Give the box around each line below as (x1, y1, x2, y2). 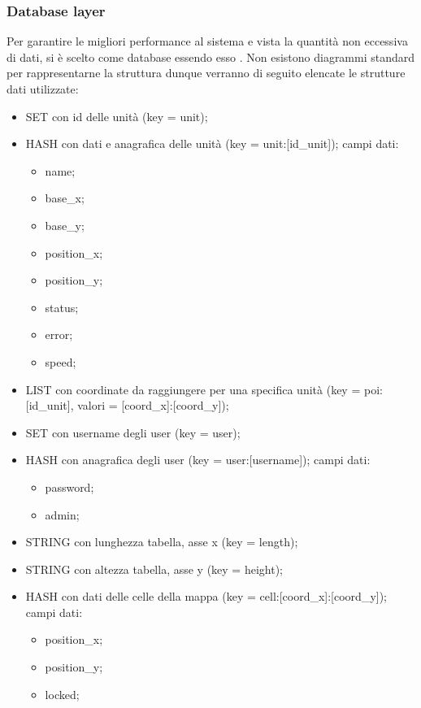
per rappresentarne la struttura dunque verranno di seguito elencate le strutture (7, 64, 406, 81)
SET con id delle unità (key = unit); (25, 107, 208, 124)
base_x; (45, 189, 85, 206)
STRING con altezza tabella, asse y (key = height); (25, 560, 283, 577)
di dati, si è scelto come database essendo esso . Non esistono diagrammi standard (7, 48, 415, 65)
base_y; (45, 216, 85, 233)
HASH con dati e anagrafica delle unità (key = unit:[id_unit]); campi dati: (25, 135, 399, 152)
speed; (45, 353, 76, 370)
